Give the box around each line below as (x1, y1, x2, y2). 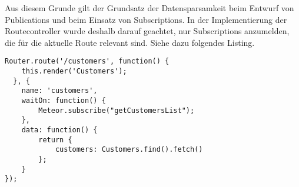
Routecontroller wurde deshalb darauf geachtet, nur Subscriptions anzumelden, (5, 25, 290, 37)
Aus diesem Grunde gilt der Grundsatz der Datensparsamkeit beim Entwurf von (5, 2, 294, 14)
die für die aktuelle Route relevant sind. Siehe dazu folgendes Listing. (5, 36, 255, 48)
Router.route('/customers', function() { (5, 57, 170, 66)
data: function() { (21, 125, 98, 134)
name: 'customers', (21, 86, 98, 95)
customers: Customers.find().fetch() (55, 145, 203, 154)
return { (38, 135, 72, 144)
